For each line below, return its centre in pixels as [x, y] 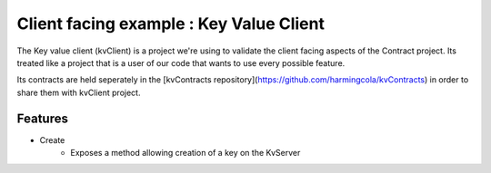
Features [42, 118]
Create [52, 139]
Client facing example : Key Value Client [170, 24]
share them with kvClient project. [79, 92]
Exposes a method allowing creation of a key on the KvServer [185, 153]
